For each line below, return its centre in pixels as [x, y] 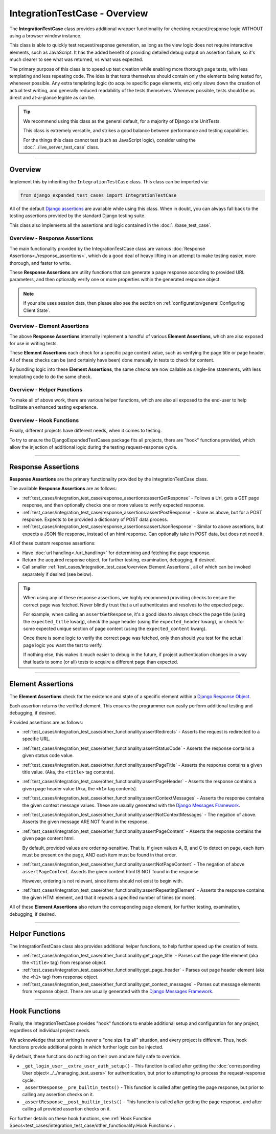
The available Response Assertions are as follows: [63, 489]
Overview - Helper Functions [46, 390]
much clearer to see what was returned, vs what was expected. [76, 59]
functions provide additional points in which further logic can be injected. [86, 1047]
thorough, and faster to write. [40, 263]
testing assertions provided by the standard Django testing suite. [77, 216]
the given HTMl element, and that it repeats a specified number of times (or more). [109, 897]
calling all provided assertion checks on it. [66, 1109]
